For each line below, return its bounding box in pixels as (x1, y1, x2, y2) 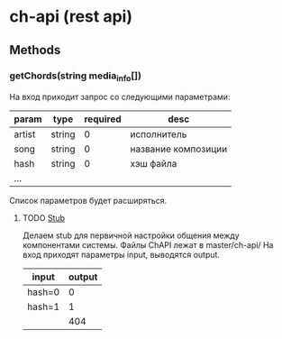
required (84, 113, 122, 125)
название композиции (130, 142, 228, 155)
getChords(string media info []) (9, 69, 142, 83)
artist (14, 128, 36, 141)
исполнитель (130, 128, 187, 141)
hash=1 (26, 300, 60, 313)
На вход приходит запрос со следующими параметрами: (9, 92, 231, 103)
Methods (9, 42, 61, 58)
